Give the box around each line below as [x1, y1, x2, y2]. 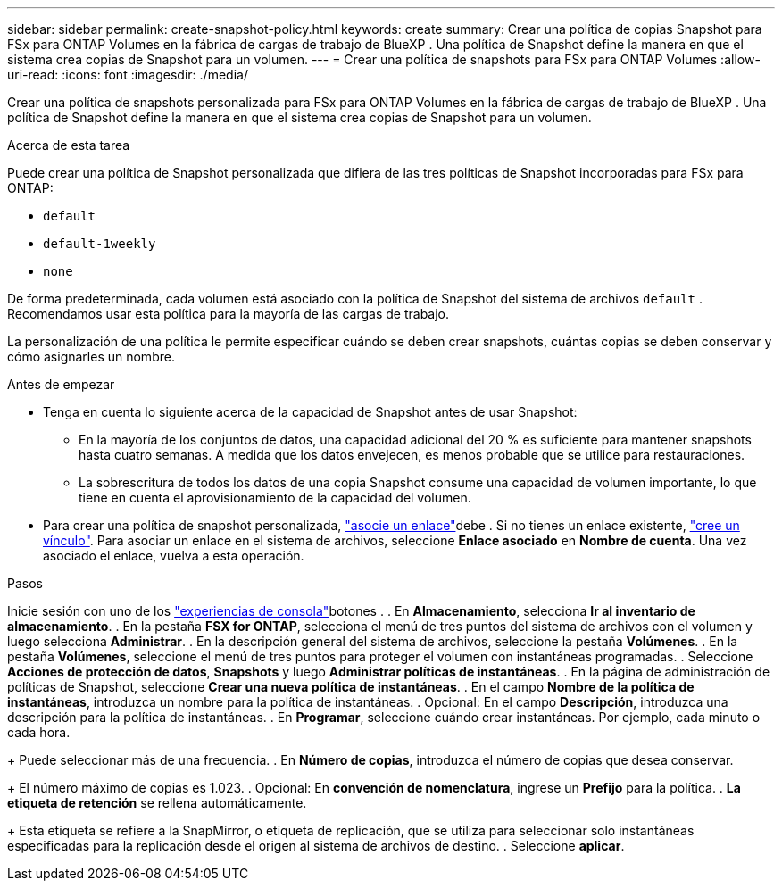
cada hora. [7, 725, 71, 740]
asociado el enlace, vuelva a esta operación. [43, 548, 304, 563]
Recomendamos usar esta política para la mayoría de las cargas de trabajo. [7, 306, 450, 321]
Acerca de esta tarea [7, 137, 130, 153]
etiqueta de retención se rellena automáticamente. [7, 795, 307, 810]
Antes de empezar [7, 377, 115, 392]
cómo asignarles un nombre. [7, 349, 175, 364]
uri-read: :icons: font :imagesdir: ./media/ [7, 67, 248, 82]
